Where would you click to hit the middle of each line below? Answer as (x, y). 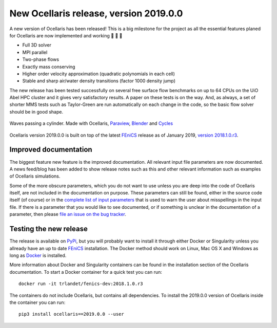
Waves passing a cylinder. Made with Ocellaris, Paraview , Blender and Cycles (91, 123)
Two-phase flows (41, 59)
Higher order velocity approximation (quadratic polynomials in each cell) (99, 74)
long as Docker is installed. (38, 255)
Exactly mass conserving (49, 67)
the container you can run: (37, 302)
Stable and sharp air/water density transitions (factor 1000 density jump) (99, 81)
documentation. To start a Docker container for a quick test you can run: (86, 272)
